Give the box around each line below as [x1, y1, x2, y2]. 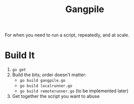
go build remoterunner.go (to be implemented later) [19, 88, 129, 94]
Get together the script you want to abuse [12, 93, 100, 99]
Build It [5, 49, 35, 61]
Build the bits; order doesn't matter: [12, 72, 87, 78]
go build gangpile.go [19, 78, 65, 83]
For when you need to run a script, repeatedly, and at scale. [5, 32, 130, 38]
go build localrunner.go [19, 83, 73, 89]
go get [12, 67, 26, 73]
